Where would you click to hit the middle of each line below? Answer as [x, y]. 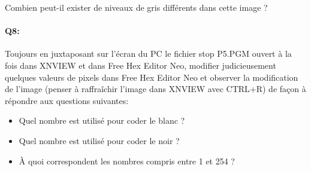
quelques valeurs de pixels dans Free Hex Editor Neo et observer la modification [152, 77]
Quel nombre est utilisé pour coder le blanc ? [102, 120]
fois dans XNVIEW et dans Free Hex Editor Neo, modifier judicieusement [141, 65]
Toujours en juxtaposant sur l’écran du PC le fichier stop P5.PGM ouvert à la [148, 54]
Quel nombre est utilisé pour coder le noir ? [99, 140]
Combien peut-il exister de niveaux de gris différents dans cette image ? [136, 7]
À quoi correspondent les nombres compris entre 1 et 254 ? [127, 161]
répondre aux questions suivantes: [67, 100]
